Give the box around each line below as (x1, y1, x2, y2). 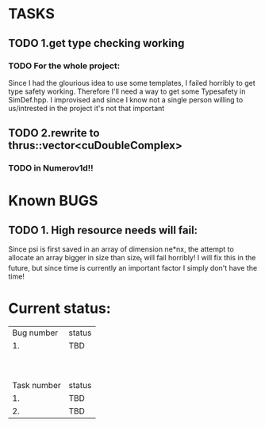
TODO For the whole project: (8, 60, 121, 71)
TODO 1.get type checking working (8, 37, 185, 50)
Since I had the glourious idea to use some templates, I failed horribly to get (8, 78, 255, 87)
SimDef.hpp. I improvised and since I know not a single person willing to (8, 94, 244, 104)
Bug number (12, 327, 59, 338)
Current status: (8, 299, 111, 317)
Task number (12, 379, 61, 390)
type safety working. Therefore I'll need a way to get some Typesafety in (8, 87, 246, 96)
